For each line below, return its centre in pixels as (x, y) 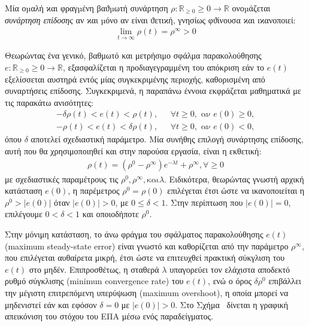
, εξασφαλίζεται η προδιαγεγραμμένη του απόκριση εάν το (163, 67)
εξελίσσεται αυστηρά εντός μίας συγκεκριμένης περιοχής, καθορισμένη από (135, 79)
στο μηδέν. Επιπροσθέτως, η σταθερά (94, 269)
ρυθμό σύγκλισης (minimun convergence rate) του (94, 281)
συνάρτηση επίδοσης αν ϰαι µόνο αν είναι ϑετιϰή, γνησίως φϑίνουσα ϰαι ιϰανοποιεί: (150, 19)
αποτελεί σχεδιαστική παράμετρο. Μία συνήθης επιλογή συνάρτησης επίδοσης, (167, 139)
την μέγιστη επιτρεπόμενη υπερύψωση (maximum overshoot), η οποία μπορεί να (147, 293)
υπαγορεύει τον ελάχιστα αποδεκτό (230, 269)
